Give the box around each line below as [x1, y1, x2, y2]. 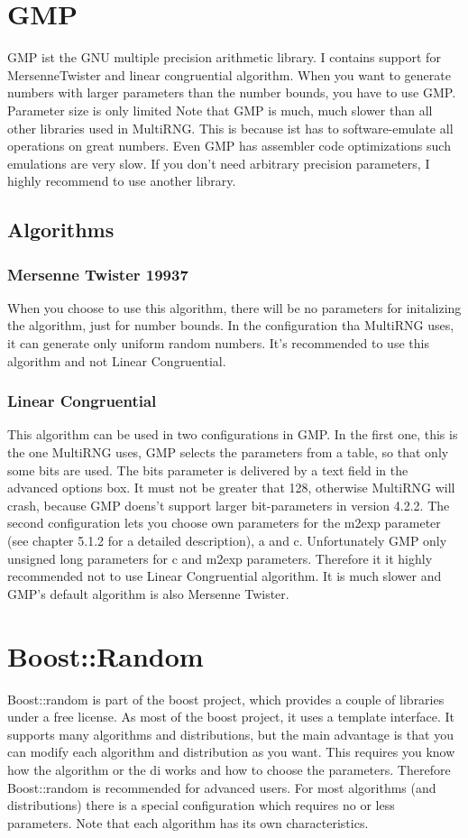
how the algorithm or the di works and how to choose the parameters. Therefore [7, 760, 451, 778]
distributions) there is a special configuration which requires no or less [7, 796, 395, 815]
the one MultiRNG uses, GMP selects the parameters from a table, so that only [7, 443, 449, 462]
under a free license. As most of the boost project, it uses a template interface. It [7, 707, 455, 726]
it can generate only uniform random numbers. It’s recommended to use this [7, 334, 429, 353]
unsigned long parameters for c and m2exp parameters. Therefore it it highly [7, 548, 433, 567]
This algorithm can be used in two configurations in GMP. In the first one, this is [7, 425, 458, 444]
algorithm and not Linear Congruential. [7, 351, 226, 370]
